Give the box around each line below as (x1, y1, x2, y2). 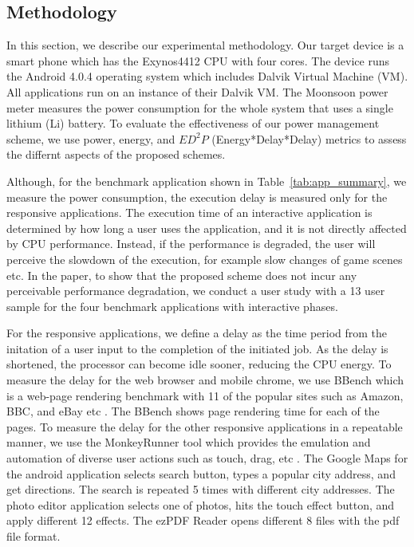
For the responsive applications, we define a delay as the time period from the (6, 325, 388, 341)
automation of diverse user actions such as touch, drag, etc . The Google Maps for (6, 450, 408, 466)
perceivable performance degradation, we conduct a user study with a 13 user (6, 282, 385, 299)
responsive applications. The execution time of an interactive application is (6, 204, 373, 221)
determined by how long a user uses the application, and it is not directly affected (6, 219, 407, 236)
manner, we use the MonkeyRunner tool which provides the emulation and (6, 434, 371, 451)
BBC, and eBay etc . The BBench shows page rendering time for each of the (6, 403, 380, 419)
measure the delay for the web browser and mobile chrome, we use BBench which (6, 372, 404, 388)
